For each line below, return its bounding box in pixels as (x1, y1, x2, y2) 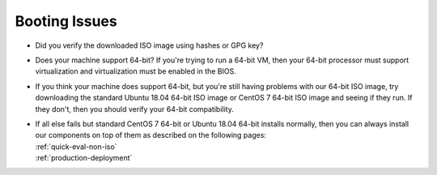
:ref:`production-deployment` (35, 153, 133, 163)
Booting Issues (15, 12, 117, 30)
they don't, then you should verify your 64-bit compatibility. (35, 104, 234, 113)
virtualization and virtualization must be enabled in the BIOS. (35, 66, 236, 76)
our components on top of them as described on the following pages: (35, 130, 267, 140)
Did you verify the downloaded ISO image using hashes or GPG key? (35, 41, 264, 50)
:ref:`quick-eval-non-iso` (35, 142, 117, 152)
